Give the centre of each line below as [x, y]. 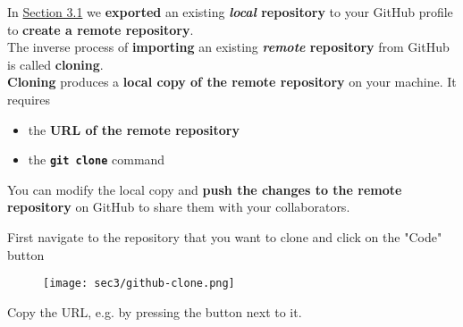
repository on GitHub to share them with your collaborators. [179, 207]
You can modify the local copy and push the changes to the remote [205, 189]
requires [29, 99]
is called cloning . [55, 64]
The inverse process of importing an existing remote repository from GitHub [228, 47]
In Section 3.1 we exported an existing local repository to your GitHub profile [230, 12]
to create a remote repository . [101, 29]
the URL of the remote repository [134, 129]
